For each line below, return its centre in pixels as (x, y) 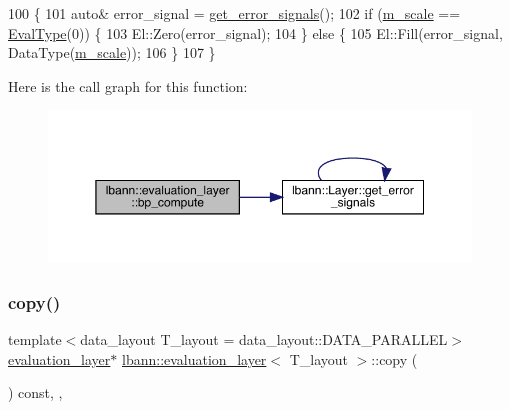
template (35, 339)
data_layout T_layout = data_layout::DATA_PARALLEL (264, 339)
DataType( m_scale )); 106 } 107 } (112, 52)
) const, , (35, 392)
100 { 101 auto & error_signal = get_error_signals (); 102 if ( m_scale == (234, 13)
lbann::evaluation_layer (194, 358)
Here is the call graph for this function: (128, 85)
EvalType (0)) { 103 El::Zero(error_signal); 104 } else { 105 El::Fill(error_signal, (255, 32)
